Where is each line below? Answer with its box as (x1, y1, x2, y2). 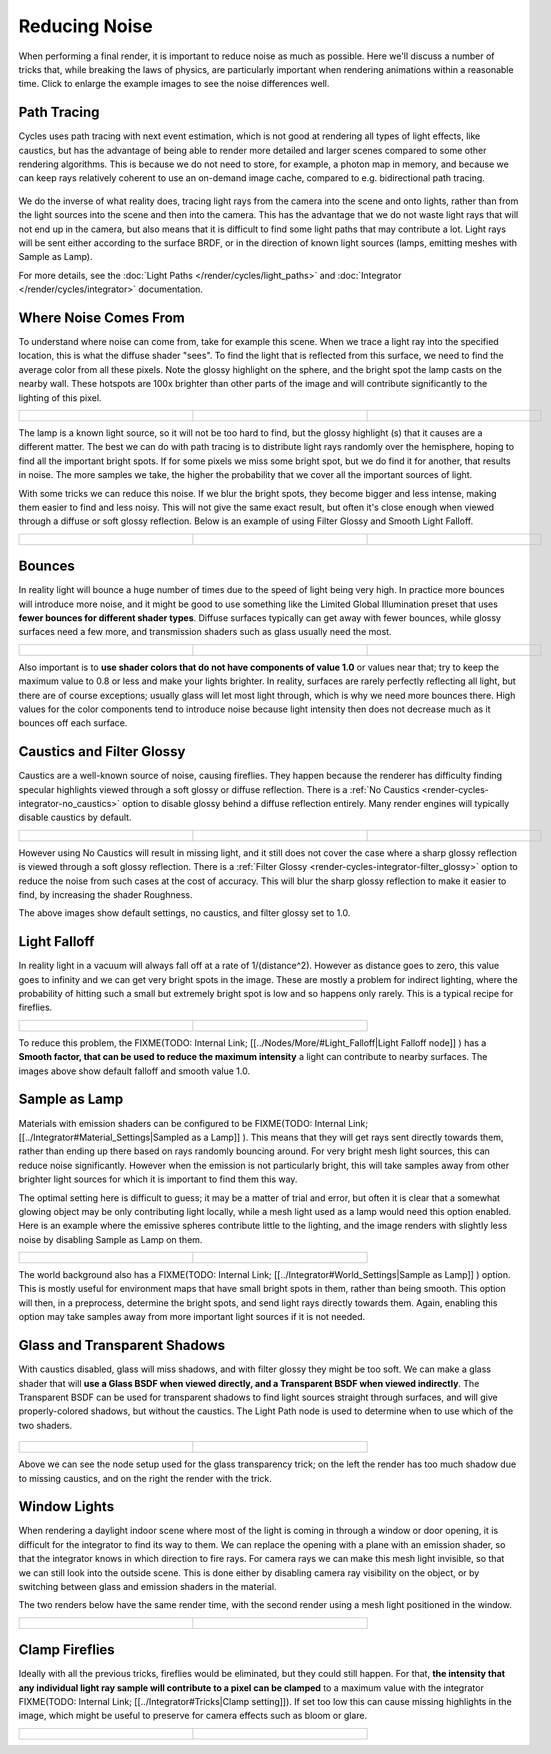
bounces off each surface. (18, 717, 128, 729)
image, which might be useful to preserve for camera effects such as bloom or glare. (18, 1710, 368, 1722)
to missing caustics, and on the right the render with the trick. (18, 1472, 272, 1484)
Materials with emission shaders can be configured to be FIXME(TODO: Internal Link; (18, 1117, 369, 1129)
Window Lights (18, 1498, 115, 1515)
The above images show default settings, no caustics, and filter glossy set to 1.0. (18, 907, 351, 919)
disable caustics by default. (18, 811, 132, 824)
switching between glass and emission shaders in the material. (18, 1580, 277, 1592)
